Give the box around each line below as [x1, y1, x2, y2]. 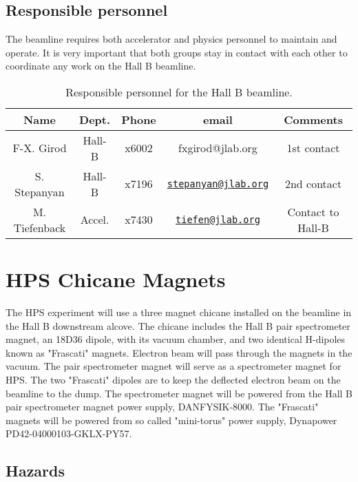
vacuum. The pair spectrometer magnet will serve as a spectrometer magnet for [6, 359, 341, 373]
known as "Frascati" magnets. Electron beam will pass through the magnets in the [6, 345, 352, 359]
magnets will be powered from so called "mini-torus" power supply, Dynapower [6, 412, 337, 427]
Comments [284, 111, 343, 127]
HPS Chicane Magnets [6, 265, 226, 293]
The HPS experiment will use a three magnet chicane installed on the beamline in [6, 305, 352, 319]
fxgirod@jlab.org [178, 140, 257, 156]
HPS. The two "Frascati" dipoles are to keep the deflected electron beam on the [6, 373, 341, 387]
